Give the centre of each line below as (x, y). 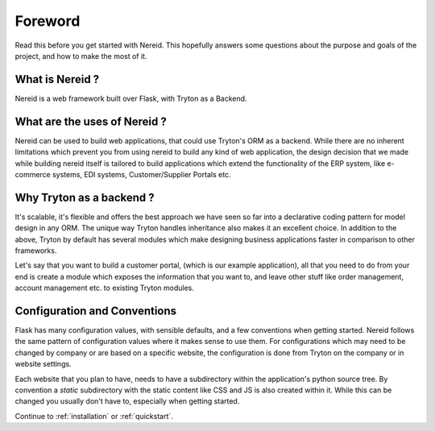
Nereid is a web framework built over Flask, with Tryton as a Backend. (131, 98)
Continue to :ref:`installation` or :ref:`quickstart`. (94, 416)
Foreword (48, 21)
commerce (33, 174)
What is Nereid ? (57, 79)
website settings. (43, 364)
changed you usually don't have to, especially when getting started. (127, 401)
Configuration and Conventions (96, 311)
